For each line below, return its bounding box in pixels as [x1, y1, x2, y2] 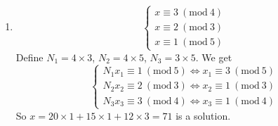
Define [15, 49, 44, 64]
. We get [195, 49, 232, 64]
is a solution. [176, 108, 231, 122]
